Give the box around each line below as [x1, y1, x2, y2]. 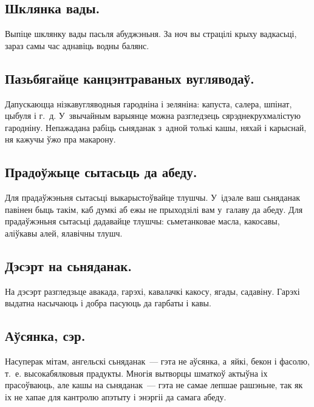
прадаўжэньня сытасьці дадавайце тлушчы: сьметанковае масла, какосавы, [5, 215, 280, 227]
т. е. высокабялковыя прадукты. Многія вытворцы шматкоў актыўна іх [5, 366, 268, 379]
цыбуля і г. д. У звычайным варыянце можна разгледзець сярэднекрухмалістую [5, 109, 301, 122]
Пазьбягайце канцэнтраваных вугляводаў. [5, 69, 254, 87]
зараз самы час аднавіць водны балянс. [5, 39, 149, 52]
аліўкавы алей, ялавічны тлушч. [5, 226, 123, 239]
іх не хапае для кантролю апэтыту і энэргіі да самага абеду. [5, 390, 227, 403]
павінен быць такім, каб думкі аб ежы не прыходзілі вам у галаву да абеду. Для [5, 203, 303, 215]
